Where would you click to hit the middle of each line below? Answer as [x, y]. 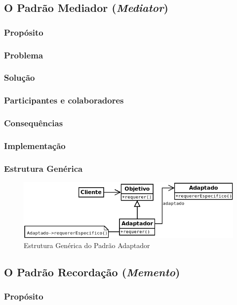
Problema [24, 55]
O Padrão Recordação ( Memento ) [92, 272]
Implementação [35, 145]
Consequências [34, 123]
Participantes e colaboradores [64, 100]
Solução [20, 77]
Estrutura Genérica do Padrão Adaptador [87, 245]
